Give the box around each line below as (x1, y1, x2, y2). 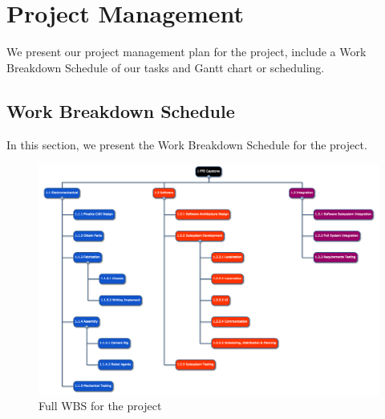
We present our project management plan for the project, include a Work (6, 43, 367, 60)
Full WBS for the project (38, 397, 162, 414)
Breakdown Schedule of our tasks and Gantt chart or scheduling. (6, 59, 325, 75)
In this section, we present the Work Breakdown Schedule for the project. (6, 136, 367, 153)
